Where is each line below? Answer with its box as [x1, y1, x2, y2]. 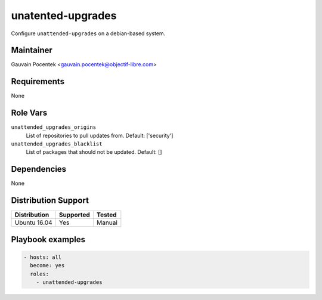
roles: [30, 270, 49, 277]
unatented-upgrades [11, 9, 117, 22]
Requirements [11, 76, 65, 86]
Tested [96, 211, 117, 219]
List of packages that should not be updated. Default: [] [26, 149, 162, 156]
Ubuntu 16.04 [14, 218, 53, 227]
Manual [96, 218, 117, 227]
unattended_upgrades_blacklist [11, 141, 103, 147]
